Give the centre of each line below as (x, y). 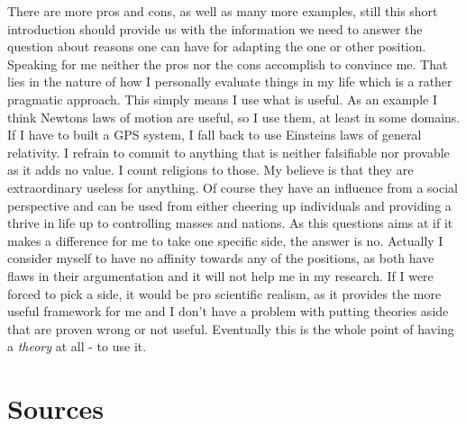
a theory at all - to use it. (77, 346)
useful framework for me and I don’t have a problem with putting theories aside (228, 311)
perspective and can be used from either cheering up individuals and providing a (229, 205)
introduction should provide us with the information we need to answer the (215, 28)
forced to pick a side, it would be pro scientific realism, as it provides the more (224, 293)
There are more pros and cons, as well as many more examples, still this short (223, 11)
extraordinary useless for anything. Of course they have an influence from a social (233, 187)
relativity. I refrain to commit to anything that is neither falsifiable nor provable (228, 152)
